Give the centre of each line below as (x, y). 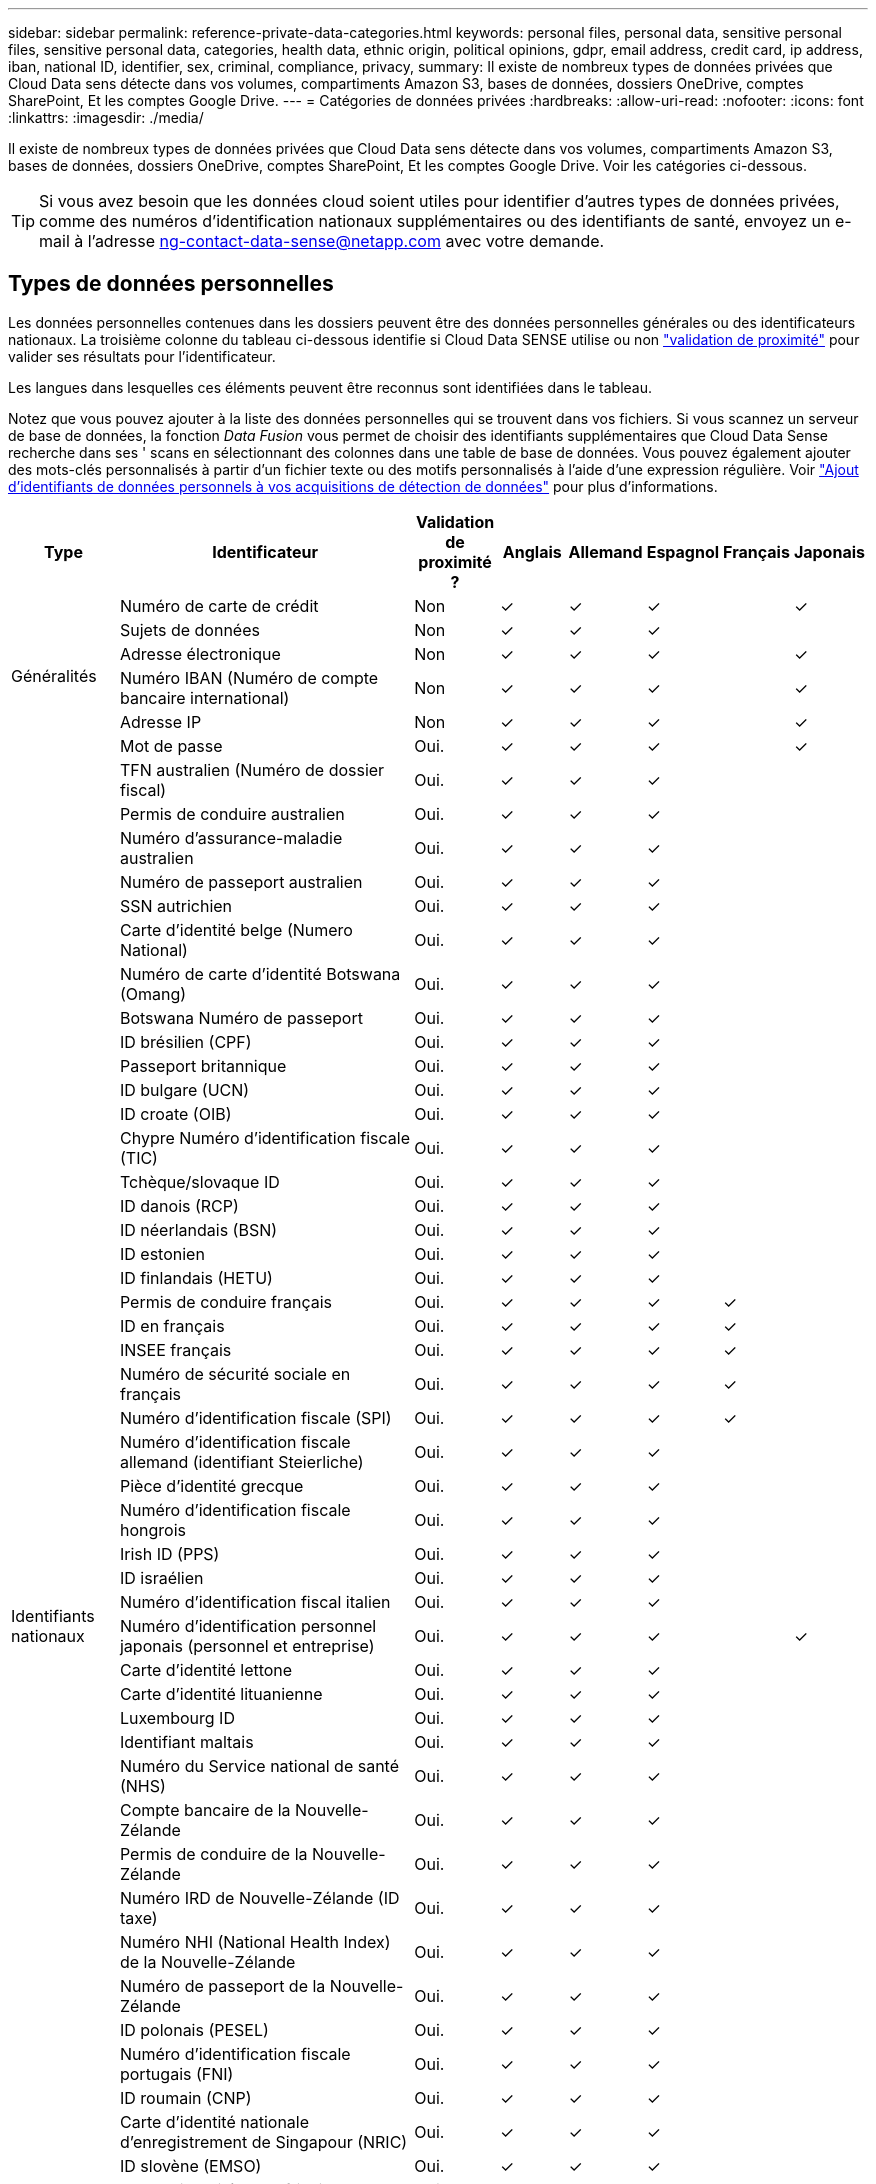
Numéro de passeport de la (222, 1985)
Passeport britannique (203, 1065)
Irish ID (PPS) (169, 1553)
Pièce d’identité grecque (211, 1485)
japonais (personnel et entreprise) (247, 1645)
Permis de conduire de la (213, 1853)
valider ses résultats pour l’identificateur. (142, 356)
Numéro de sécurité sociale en (235, 1373)
